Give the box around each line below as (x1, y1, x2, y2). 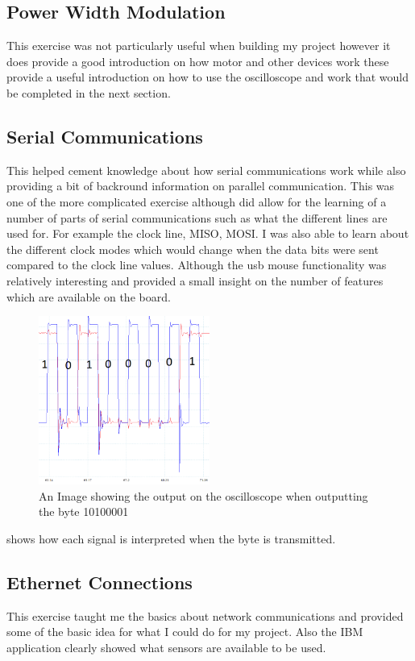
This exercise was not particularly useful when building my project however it (6, 37, 391, 54)
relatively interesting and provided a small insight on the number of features (6, 272, 384, 289)
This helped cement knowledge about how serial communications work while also (6, 161, 406, 178)
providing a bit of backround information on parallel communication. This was (6, 177, 395, 194)
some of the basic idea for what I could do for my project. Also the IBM (6, 623, 363, 640)
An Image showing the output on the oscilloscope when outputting (39, 487, 368, 504)
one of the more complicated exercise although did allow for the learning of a (6, 193, 387, 210)
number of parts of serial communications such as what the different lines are (6, 209, 388, 226)
